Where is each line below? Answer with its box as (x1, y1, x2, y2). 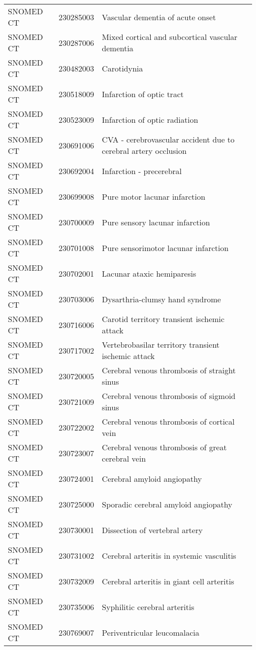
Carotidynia (102, 62, 143, 74)
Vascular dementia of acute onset (102, 11, 216, 23)
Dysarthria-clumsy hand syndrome (102, 293, 221, 305)
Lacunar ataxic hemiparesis (102, 267, 196, 279)
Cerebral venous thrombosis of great (102, 441, 227, 453)
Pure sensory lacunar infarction (102, 216, 210, 228)
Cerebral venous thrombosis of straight (102, 364, 236, 376)
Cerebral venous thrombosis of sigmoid (102, 390, 236, 401)
